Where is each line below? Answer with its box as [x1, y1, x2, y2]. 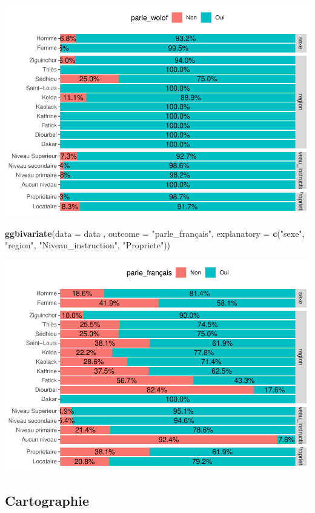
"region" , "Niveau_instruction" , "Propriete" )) [5, 239, 171, 251]
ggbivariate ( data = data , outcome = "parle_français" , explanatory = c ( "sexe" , [5, 227, 305, 239]
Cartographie [5, 491, 89, 509]
